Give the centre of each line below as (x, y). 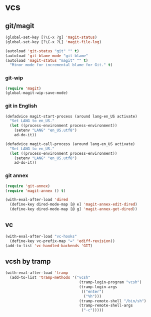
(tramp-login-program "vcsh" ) (110, 282)
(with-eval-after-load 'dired (37, 200)
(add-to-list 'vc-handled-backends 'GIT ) (49, 246)
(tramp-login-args (98, 287)
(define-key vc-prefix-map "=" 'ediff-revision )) (62, 241)
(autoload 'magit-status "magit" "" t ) (47, 60)
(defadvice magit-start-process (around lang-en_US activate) (71, 116)
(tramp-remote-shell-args (106, 305)
